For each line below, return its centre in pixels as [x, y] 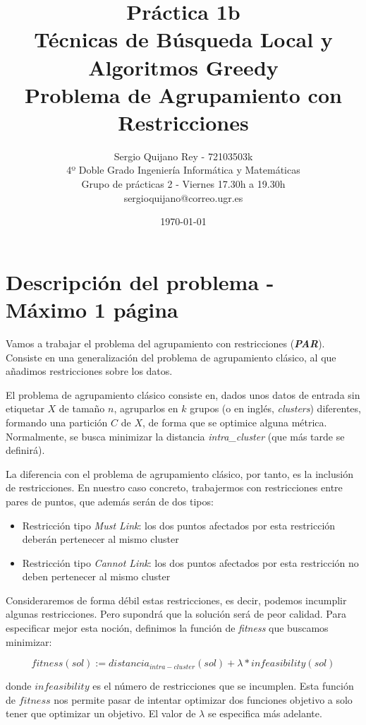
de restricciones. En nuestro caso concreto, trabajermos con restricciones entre [174, 487]
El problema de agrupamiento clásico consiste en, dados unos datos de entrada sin [183, 394]
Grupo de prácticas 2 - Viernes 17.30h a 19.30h [183, 184]
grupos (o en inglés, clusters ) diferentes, [275, 408]
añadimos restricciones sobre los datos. [89, 371]
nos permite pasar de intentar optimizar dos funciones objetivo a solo [203, 699]
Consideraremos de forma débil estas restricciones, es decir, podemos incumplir [176, 600]
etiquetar [25, 408]
